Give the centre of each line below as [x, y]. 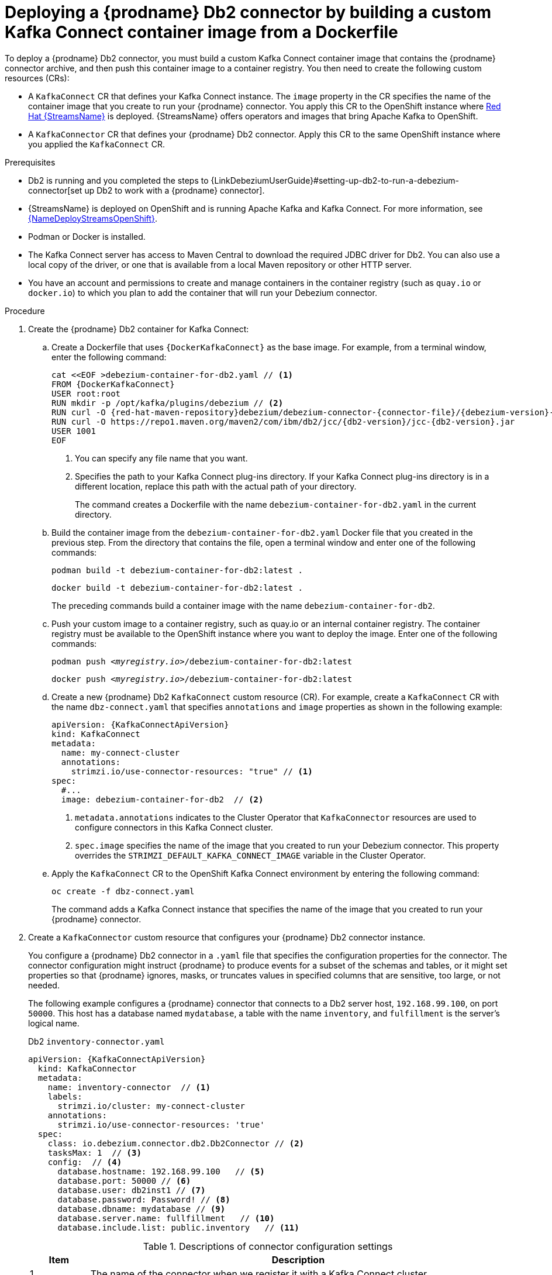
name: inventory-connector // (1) [129, 1087]
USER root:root [86, 393]
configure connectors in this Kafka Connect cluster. [174, 827]
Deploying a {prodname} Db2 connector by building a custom [248, 12]
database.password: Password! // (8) [144, 1199]
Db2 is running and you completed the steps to [118, 180]
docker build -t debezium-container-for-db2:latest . [177, 587]
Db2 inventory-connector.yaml [96, 1041]
